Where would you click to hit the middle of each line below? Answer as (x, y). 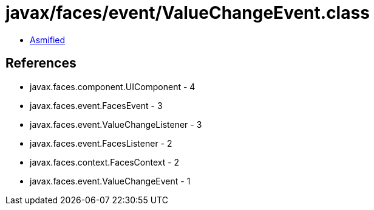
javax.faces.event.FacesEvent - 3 (96, 105)
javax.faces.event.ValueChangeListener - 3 (116, 124)
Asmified (48, 40)
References (41, 63)
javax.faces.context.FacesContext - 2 (105, 162)
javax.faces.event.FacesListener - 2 (101, 143)
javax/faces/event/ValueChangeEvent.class (188, 13)
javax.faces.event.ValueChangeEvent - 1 (110, 181)
